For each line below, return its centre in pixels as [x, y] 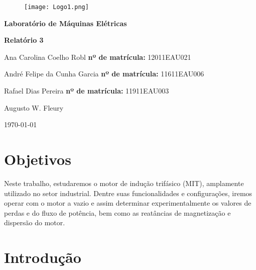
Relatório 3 [24, 40]
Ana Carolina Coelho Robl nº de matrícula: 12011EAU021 [98, 57]
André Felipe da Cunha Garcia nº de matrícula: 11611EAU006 [104, 74]
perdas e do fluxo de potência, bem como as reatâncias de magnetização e [117, 212]
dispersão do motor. [35, 222]
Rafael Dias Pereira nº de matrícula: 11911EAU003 [87, 91]
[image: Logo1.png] [56, 7]
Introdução [43, 257]
